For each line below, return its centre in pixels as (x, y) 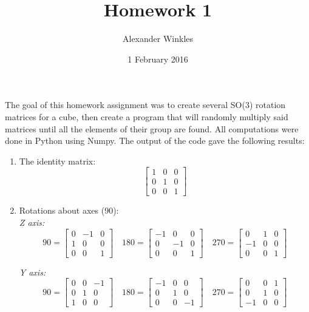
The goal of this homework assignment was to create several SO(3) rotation (145, 105)
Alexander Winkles (158, 39)
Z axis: (32, 222)
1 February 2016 (158, 59)
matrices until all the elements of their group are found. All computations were (152, 128)
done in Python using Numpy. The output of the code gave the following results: (155, 141)
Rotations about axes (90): (69, 210)
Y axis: (32, 272)
